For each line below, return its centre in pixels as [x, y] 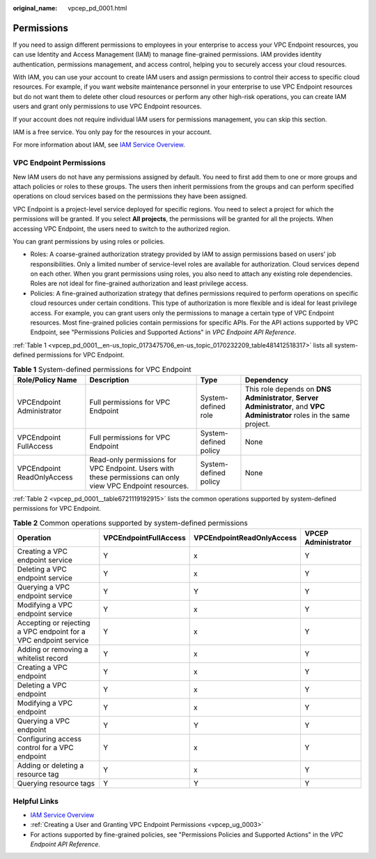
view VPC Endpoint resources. [139, 486]
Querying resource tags [56, 784]
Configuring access [49, 739]
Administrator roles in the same [297, 415]
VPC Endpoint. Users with [132, 468]
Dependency [267, 380]
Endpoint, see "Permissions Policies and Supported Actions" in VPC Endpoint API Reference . [163, 332]
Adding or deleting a [50, 765]
